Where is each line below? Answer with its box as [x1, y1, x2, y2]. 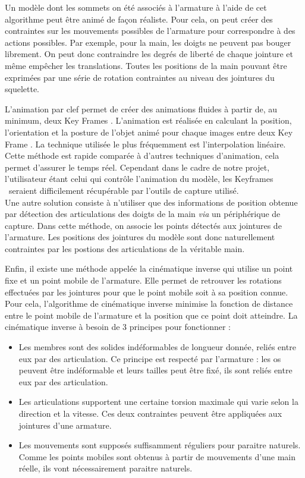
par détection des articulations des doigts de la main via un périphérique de [5, 207, 281, 220]
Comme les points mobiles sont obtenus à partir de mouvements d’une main [18, 450, 296, 463]
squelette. [5, 83, 40, 95]
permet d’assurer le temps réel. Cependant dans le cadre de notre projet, [5, 161, 270, 173]
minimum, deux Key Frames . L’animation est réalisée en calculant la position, [5, 114, 292, 127]
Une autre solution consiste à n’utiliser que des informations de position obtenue [5, 196, 298, 208]
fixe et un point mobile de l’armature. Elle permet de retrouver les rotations [5, 274, 282, 287]
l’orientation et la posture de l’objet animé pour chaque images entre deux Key [5, 125, 293, 138]
